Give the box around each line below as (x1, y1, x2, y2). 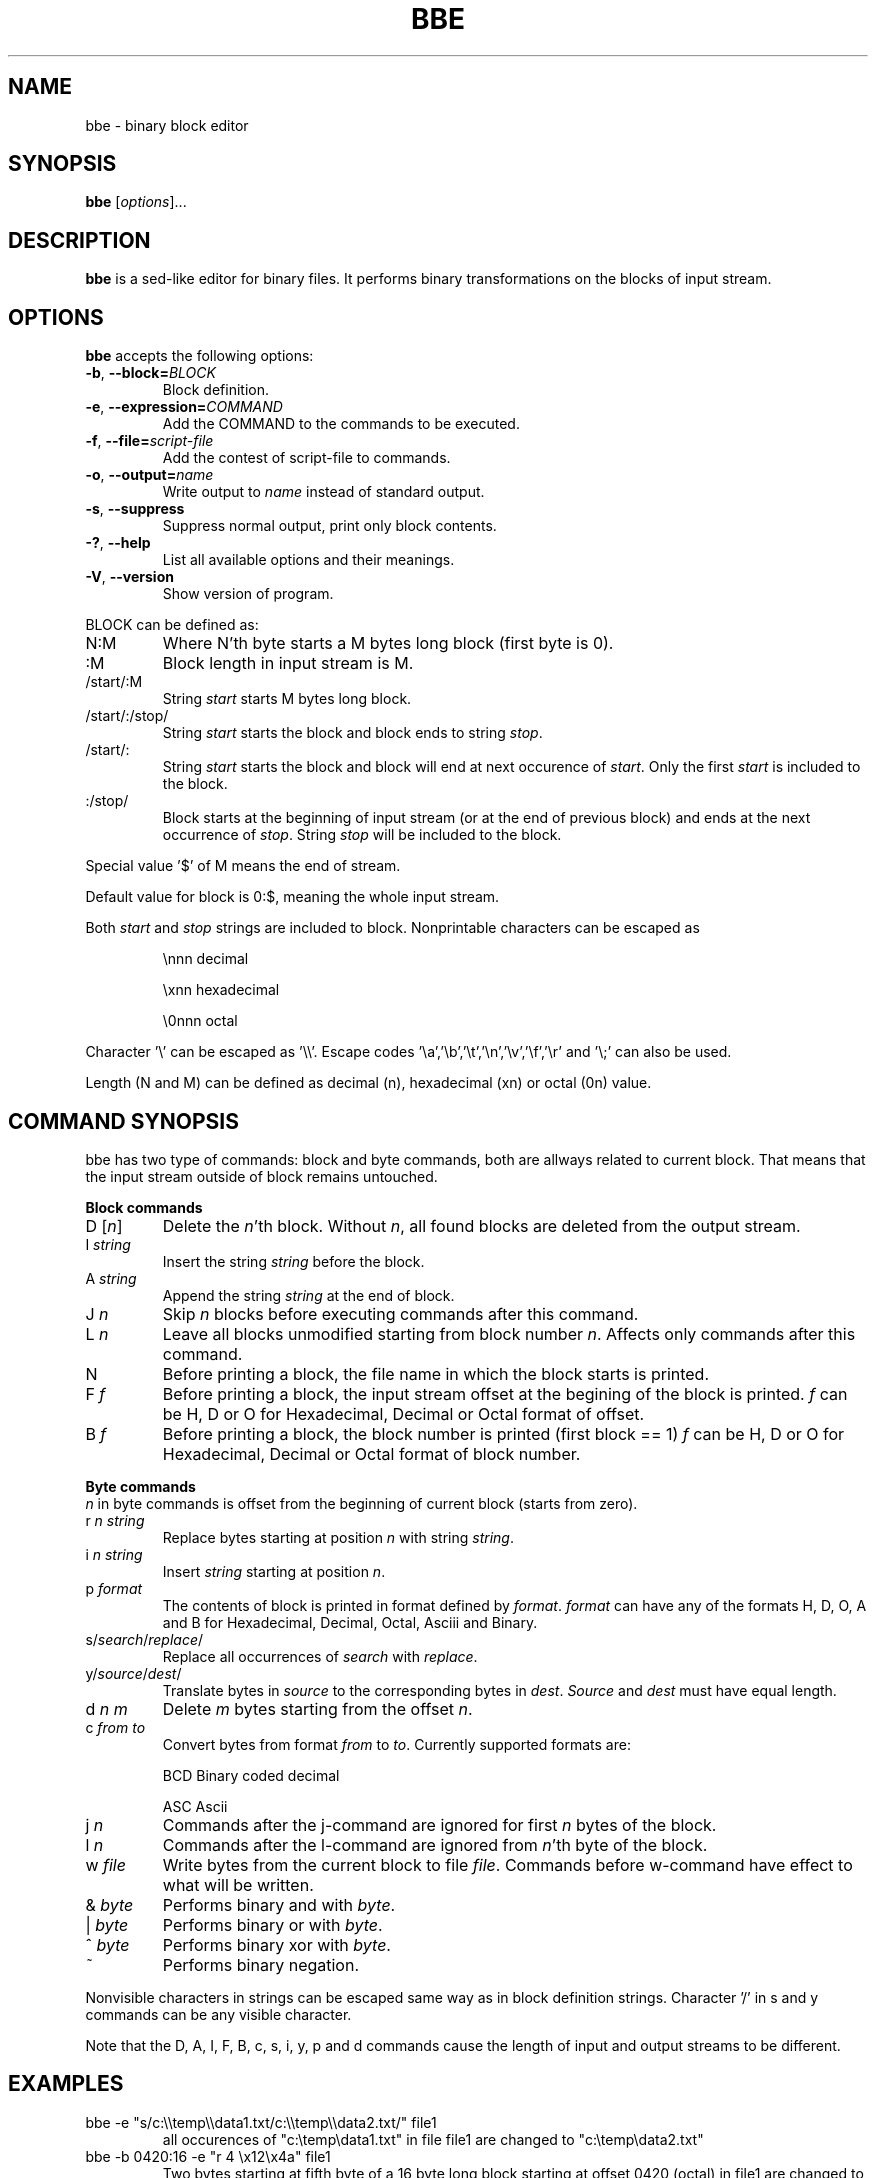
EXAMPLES (8, 2071, 124, 2097)
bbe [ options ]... (85, 193, 187, 211)
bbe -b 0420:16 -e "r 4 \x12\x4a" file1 (85, 2147, 331, 2165)
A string (85, 1269, 137, 1287)
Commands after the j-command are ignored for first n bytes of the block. (162, 1814, 717, 1835)
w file (85, 1854, 126, 1875)
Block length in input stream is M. (162, 653, 414, 674)
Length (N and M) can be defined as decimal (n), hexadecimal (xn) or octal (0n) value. (85, 1074, 652, 1092)
